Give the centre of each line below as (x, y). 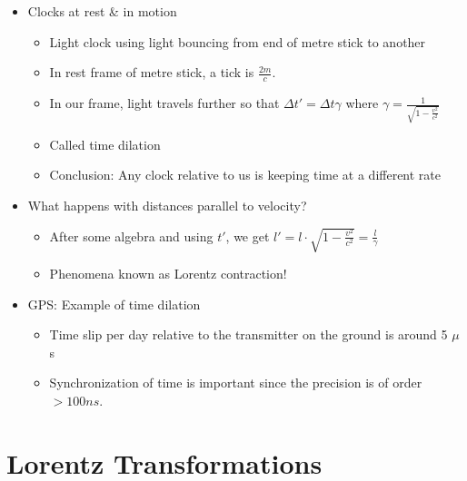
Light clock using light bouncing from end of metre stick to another (238, 41)
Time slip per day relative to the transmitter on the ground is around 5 (248, 334)
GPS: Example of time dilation (114, 304)
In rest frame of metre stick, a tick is (152, 72)
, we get (248, 236)
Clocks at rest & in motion (102, 11)
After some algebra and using (131, 236)
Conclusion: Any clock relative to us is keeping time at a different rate (245, 175)
